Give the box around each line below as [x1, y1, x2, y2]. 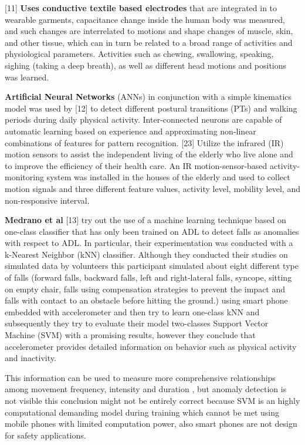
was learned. [5, 70, 49, 83]
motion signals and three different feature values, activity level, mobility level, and [5, 182, 300, 194]
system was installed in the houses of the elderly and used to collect [46, 171, 290, 183]
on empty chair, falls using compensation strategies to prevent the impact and [5, 282, 286, 295]
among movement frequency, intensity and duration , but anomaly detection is [5, 383, 287, 395]
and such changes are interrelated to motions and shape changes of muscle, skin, [5, 25, 293, 37]
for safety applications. [5, 429, 86, 441]
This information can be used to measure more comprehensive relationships [5, 371, 276, 383]
